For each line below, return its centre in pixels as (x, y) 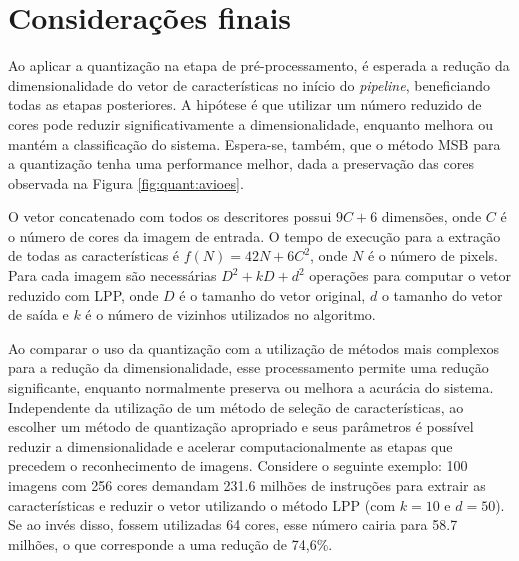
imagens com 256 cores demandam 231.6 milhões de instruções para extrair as (247, 485)
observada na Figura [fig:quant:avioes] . (126, 182)
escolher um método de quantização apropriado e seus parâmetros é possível (241, 426)
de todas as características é (94, 255)
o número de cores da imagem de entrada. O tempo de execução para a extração (254, 235)
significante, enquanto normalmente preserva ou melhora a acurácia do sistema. (251, 387)
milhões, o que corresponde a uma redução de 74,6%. (170, 543)
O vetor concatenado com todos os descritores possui (170, 216)
